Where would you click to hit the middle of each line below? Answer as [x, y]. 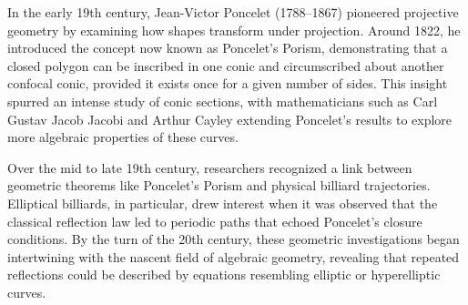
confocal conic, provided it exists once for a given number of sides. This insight [228, 83]
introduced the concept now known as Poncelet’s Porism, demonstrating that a [228, 48]
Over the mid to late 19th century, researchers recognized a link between [210, 167]
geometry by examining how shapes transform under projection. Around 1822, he [234, 30]
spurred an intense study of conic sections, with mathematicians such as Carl [223, 101]
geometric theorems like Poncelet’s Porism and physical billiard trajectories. [219, 185]
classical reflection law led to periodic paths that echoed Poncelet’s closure [215, 221]
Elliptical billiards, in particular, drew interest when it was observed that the [223, 203]
